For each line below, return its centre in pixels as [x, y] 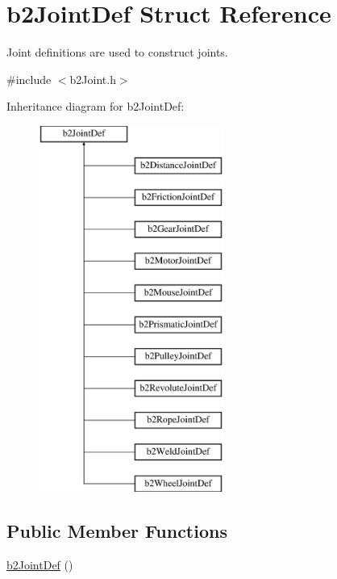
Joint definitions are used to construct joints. [117, 52]
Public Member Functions [117, 531]
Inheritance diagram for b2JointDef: [96, 106]
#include [29, 79]
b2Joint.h [93, 79]
